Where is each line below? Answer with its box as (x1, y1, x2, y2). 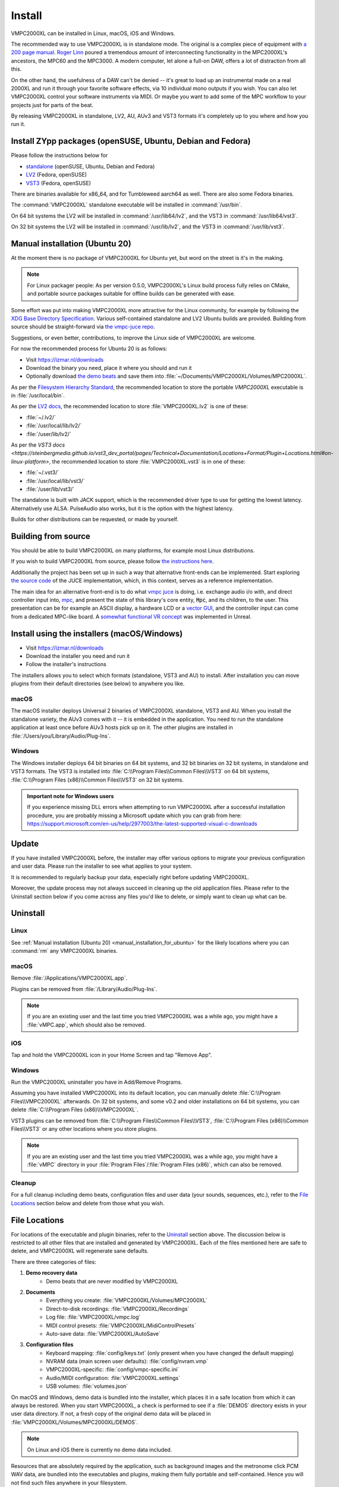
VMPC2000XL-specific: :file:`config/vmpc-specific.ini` (46, 1366, 180, 1373)
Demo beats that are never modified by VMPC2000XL (46, 1278, 178, 1285)
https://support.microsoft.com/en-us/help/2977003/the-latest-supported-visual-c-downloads (27, 820, 258, 827)
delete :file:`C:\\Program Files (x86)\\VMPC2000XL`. (11, 1106, 139, 1113)
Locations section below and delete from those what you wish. (11, 1199, 165, 1207)
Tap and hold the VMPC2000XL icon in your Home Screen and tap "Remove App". (11, 1051, 212, 1058)
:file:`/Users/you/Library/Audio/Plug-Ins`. (11, 732, 111, 739)
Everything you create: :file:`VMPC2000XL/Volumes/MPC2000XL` (46, 1297, 208, 1304)
